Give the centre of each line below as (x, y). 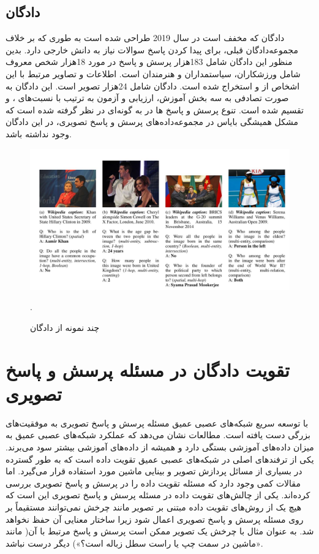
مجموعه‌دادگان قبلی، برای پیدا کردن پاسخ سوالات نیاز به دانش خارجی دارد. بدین (152, 49)
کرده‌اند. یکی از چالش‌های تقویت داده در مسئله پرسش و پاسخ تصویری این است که (158, 495)
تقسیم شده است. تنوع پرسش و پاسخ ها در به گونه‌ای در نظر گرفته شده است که (155, 109)
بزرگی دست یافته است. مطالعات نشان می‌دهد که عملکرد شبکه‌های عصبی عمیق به (158, 435)
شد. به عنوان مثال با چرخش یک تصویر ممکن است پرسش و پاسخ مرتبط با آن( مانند (160, 531)
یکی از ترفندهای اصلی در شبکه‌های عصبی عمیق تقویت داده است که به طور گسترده (160, 459)
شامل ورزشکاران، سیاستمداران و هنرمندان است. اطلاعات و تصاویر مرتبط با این (153, 73)
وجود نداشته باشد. (39, 133)
